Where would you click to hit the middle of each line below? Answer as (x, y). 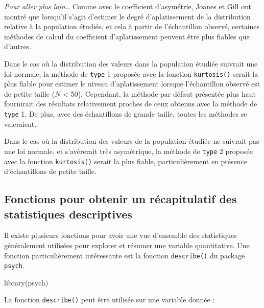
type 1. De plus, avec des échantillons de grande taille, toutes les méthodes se (126, 114)
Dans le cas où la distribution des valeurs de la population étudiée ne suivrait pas (132, 141)
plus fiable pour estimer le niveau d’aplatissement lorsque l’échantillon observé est (132, 84)
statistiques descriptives (68, 214)
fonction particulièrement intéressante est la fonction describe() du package (125, 255)
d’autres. (18, 46)
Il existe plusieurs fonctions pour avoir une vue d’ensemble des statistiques (121, 235)
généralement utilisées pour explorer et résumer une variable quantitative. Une (127, 245)
